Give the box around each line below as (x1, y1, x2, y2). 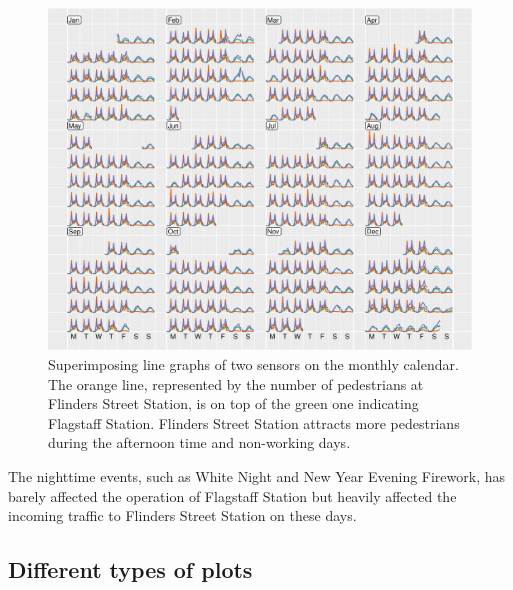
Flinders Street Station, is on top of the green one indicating (48, 393, 419, 414)
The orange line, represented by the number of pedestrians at (48, 373, 424, 394)
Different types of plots (8, 554, 253, 585)
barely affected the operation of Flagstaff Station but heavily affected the (8, 485, 457, 506)
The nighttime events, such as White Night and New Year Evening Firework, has (8, 465, 506, 486)
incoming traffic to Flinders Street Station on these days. (8, 505, 357, 526)
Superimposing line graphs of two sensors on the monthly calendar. (48, 354, 459, 375)
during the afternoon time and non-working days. (48, 432, 351, 453)
